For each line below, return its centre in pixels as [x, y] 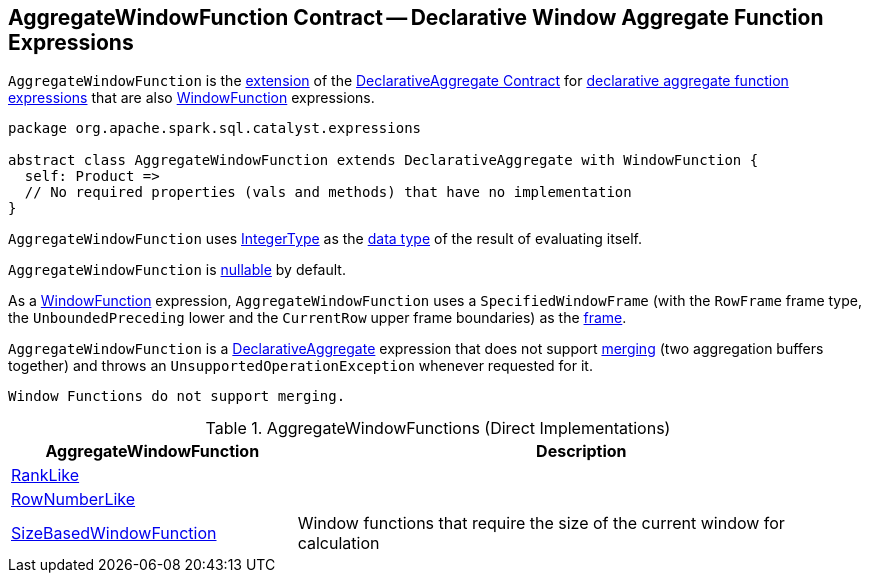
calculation [338, 543]
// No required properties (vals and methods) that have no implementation [328, 192]
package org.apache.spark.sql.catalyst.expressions [215, 128]
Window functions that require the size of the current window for [541, 523]
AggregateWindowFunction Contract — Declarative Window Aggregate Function [416, 17]
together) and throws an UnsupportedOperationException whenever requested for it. [300, 366]
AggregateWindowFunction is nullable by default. [177, 270]
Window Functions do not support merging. [177, 396]
